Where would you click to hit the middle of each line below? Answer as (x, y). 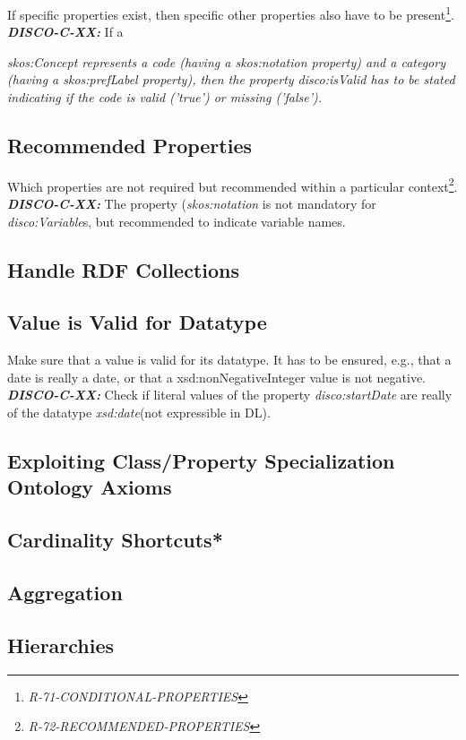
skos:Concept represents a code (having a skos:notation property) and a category (226, 61)
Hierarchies (61, 645)
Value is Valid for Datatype (137, 322)
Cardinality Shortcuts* (115, 540)
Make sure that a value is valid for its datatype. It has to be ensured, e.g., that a (229, 360)
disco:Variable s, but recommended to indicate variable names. (177, 221)
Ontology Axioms (90, 487)
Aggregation (65, 592)
